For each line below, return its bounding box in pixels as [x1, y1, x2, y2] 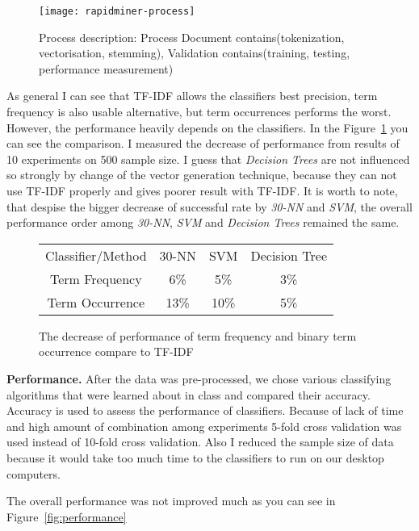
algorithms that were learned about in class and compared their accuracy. [6, 386, 371, 403]
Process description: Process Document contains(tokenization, [39, 28, 345, 45]
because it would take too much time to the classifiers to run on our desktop [6, 449, 384, 466]
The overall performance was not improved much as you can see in [6, 492, 336, 509]
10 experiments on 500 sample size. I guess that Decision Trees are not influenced [6, 150, 410, 167]
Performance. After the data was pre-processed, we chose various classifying [6, 370, 392, 387]
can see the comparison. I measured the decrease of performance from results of [6, 135, 400, 152]
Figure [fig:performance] [6, 508, 127, 525]
